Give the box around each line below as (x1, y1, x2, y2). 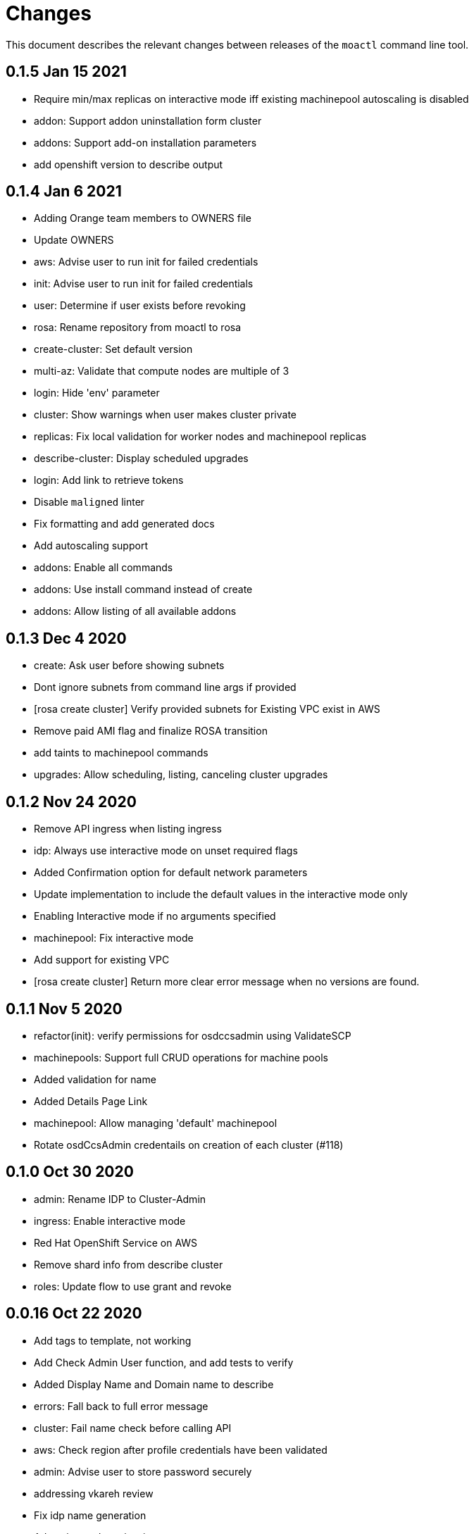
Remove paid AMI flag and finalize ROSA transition (34, 725, 268, 737)
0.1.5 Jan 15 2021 (6, 63, 127, 81)
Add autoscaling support (34, 540, 148, 552)
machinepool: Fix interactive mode (34, 932, 194, 944)
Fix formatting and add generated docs (34, 518, 215, 530)
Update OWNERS (34, 234, 114, 247)
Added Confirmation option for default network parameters (34, 866, 308, 879)
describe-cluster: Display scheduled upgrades (34, 452, 249, 465)
